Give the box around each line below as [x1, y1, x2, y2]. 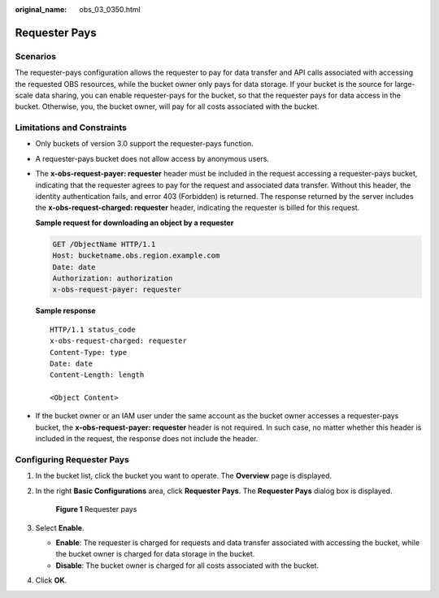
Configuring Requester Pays [15, 454, 129, 466]
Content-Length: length [50, 370, 145, 379]
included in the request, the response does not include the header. [35, 434, 259, 444]
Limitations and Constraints [15, 122, 128, 133]
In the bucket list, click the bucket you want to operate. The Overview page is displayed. [35, 471, 333, 481]
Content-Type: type [50, 348, 128, 357]
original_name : [15, 5, 67, 14]
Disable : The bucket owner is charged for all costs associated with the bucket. [55, 561, 319, 570]
